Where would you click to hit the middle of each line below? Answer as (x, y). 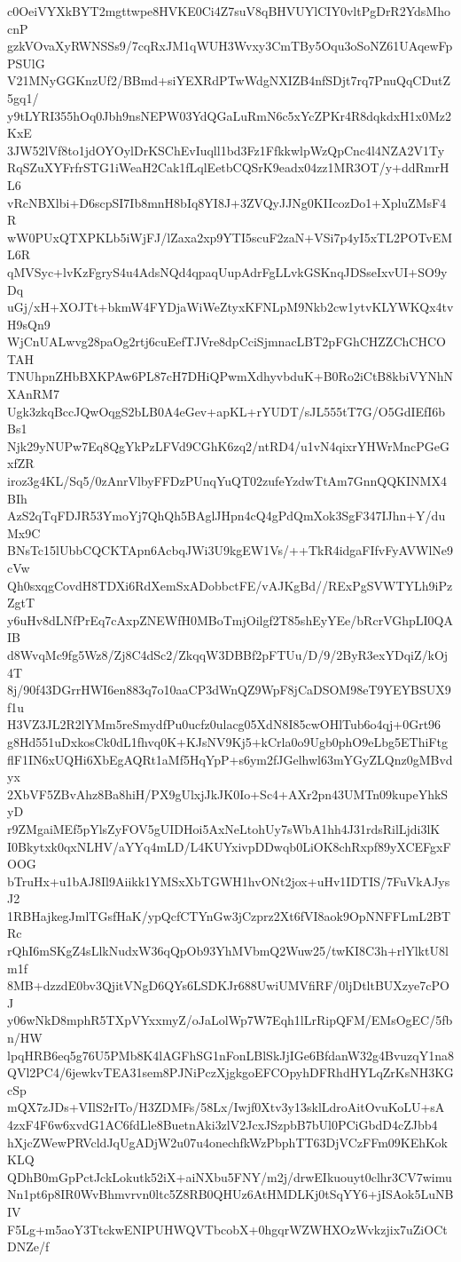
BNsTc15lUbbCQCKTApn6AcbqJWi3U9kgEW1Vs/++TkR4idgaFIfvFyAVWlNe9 (230, 550)
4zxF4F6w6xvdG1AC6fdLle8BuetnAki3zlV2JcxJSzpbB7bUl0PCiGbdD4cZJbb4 (223, 1124)
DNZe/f (28, 1246)
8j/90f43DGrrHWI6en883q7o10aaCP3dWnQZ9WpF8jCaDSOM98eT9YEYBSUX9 (229, 690)
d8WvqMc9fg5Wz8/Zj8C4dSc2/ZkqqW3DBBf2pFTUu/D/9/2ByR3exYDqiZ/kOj (228, 654)
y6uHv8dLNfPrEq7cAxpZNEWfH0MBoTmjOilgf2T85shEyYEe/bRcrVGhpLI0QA (230, 619)
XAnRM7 (33, 394)
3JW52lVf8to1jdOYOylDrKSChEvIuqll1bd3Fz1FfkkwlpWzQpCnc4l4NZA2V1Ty (226, 150)
